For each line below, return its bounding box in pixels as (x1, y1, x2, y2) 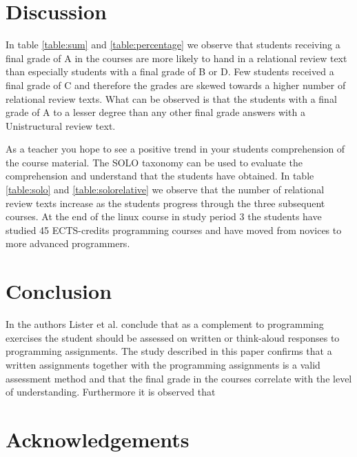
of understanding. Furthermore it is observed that (6, 385, 216, 399)
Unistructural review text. (6, 118, 116, 133)
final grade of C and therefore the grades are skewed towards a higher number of (6, 77, 346, 92)
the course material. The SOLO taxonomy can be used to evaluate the (6, 155, 303, 169)
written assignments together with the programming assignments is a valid (6, 357, 320, 371)
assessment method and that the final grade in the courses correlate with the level (6, 371, 352, 385)
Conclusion (6, 277, 112, 305)
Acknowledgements (6, 425, 190, 453)
